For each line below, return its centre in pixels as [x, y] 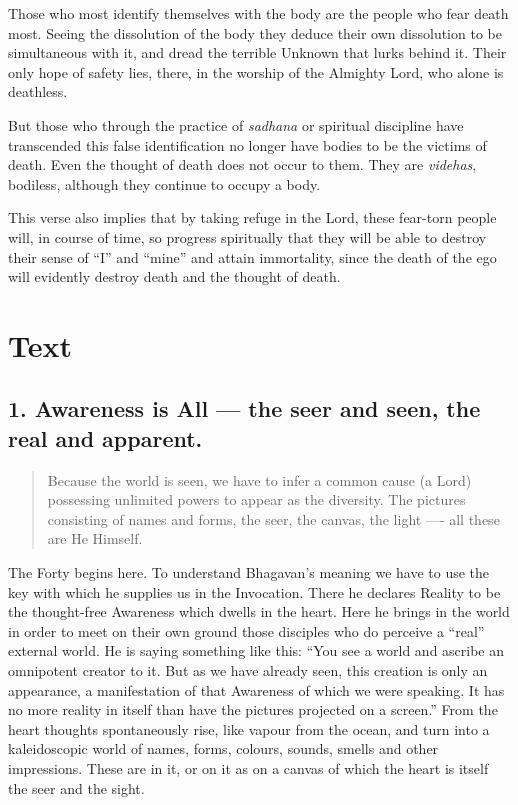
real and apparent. [105, 437]
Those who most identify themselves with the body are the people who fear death [258, 13]
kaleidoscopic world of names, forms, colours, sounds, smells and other [223, 748]
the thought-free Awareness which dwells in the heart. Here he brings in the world [259, 611]
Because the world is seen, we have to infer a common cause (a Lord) [259, 479]
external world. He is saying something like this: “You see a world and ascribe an [256, 650]
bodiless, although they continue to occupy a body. [164, 183]
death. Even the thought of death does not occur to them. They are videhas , [242, 164]
